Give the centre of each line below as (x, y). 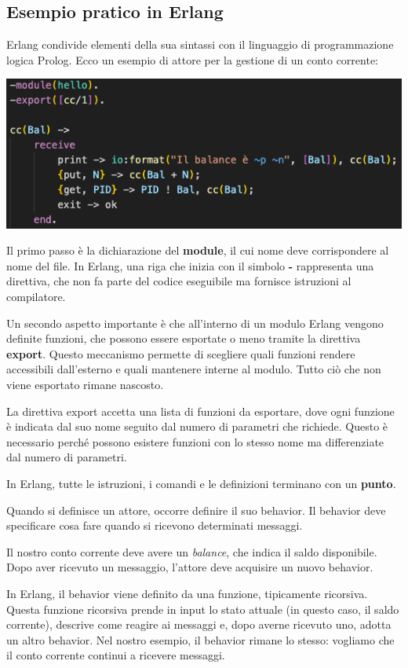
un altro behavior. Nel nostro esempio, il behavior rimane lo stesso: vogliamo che (200, 639)
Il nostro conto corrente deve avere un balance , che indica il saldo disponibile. (192, 551)
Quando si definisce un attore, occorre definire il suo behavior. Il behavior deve (196, 510)
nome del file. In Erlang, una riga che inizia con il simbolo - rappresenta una (190, 265)
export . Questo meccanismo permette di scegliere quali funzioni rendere (181, 353)
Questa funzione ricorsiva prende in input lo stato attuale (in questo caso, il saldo (203, 609)
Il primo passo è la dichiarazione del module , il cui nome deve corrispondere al (198, 250)
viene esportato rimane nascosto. (85, 384)
